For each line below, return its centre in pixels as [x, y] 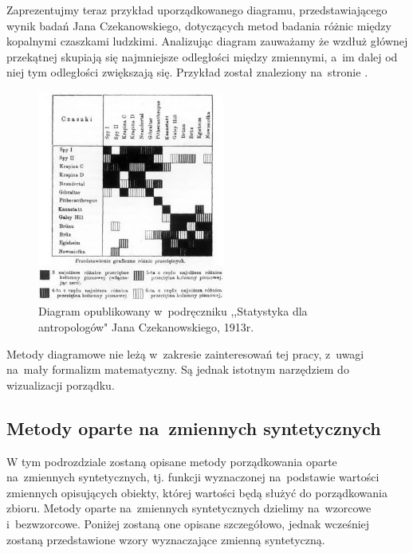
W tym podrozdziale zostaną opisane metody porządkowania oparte [172, 461]
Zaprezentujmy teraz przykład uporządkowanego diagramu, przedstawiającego [197, 10]
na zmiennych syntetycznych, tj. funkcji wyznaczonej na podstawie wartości [193, 477]
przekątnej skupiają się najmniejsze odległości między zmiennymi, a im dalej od [202, 56]
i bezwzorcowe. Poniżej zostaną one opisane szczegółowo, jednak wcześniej [188, 523]
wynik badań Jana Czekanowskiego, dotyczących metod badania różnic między [199, 25]
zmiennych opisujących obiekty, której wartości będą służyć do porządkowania [197, 492]
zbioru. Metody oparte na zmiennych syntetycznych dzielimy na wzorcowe [189, 508]
